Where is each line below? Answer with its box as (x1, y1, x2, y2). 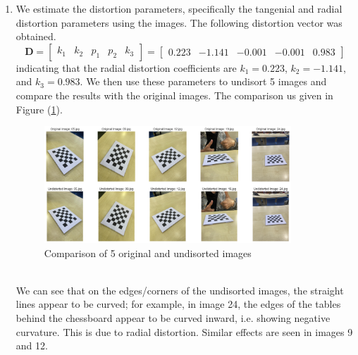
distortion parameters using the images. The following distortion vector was (16, 15, 342, 30)
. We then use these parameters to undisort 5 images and (80, 74, 327, 89)
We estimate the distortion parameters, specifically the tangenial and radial (16, 1, 342, 15)
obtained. (16, 29, 56, 44)
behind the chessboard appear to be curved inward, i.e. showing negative (16, 310, 331, 325)
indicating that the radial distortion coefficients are (16, 60, 237, 75)
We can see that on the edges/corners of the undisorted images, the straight (16, 282, 344, 297)
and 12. (16, 338, 48, 353)
